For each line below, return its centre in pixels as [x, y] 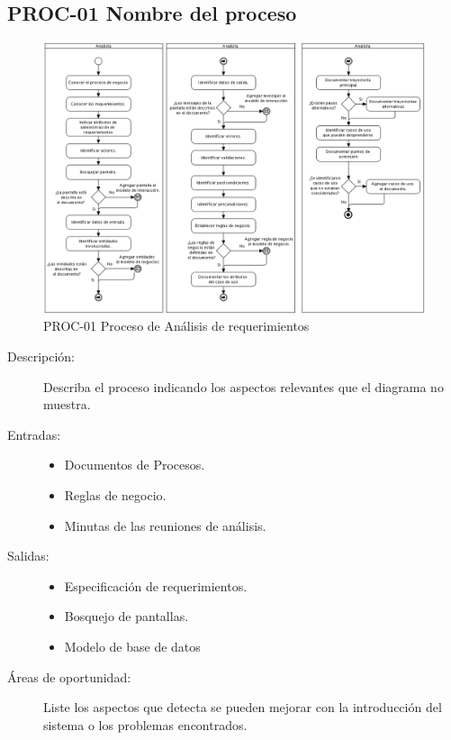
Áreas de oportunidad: [69, 676]
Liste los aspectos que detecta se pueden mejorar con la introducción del [243, 707]
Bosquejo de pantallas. [126, 616]
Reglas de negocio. [115, 494]
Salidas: [28, 556]
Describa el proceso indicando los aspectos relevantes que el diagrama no [244, 386]
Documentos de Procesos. [135, 465]
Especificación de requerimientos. [156, 585]
